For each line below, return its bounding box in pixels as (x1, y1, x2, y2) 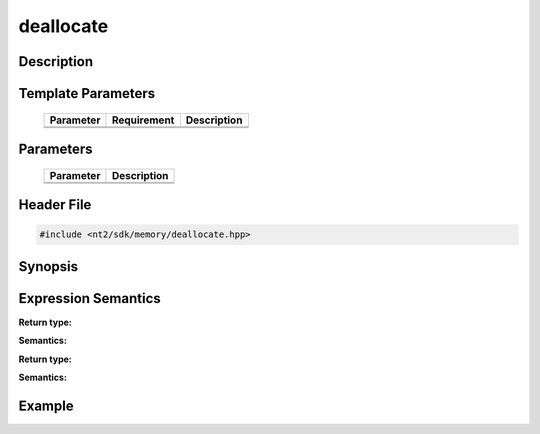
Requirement (111, 113, 175, 127)
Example (18, 397, 74, 414)
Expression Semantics (18, 290, 162, 307)
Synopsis (18, 258, 79, 275)
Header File (18, 196, 92, 214)
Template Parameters (18, 85, 156, 102)
